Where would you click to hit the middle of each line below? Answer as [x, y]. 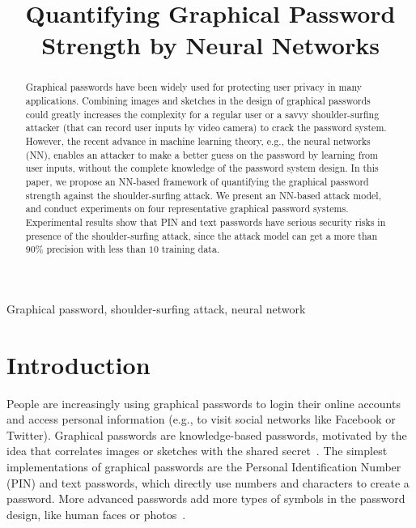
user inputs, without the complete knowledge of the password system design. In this [202, 168]
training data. [191, 249]
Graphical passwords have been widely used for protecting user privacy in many [193, 87]
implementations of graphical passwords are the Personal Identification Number [204, 466]
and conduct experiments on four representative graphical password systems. [187, 209]
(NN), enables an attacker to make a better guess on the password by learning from [202, 154]
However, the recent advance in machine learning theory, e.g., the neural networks [198, 141]
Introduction [79, 364]
